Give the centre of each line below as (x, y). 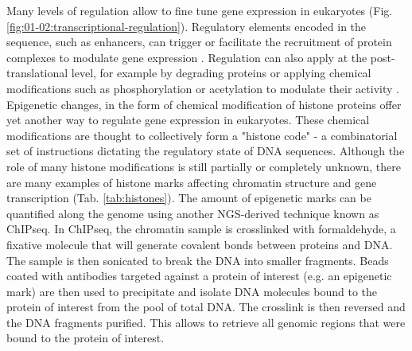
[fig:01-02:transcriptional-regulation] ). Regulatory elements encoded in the (187, 26)
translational (37, 73)
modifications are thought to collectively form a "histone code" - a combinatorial (202, 135)
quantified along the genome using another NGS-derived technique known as (193, 213)
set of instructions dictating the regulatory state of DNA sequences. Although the (206, 151)
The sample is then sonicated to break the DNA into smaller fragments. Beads (198, 260)
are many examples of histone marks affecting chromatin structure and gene (192, 182)
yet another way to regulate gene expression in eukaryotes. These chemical (188, 120)
